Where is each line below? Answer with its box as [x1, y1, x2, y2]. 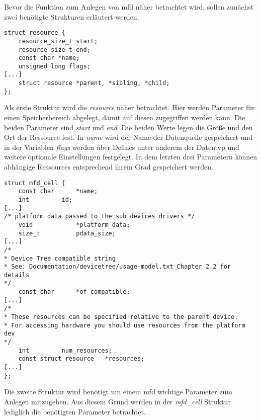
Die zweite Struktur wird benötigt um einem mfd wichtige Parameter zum [4, 386, 233, 397]
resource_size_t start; [18, 37, 98, 45]
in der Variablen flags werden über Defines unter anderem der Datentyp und [4, 141, 239, 152]
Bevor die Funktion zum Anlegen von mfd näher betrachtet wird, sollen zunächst [4, 2, 254, 12]
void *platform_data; [18, 221, 130, 228]
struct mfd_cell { [4, 179, 65, 187]
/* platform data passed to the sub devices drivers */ [4, 213, 195, 220]
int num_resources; [18, 347, 112, 354]
